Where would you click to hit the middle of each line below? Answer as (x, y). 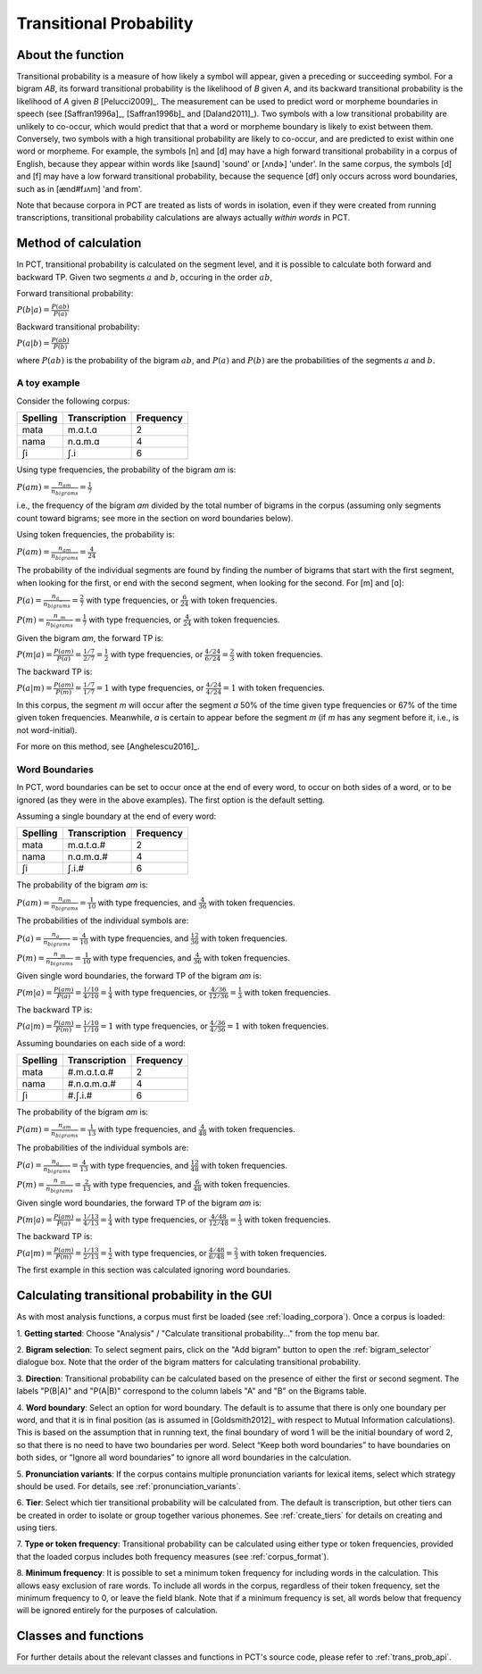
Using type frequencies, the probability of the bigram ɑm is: (126, 470)
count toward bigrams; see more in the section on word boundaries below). (155, 518)
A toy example (48, 383)
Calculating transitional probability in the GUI (144, 1296)
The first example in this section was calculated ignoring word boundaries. (154, 1270)
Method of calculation (79, 243)
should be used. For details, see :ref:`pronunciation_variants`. (129, 1486)
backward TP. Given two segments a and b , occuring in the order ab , (144, 277)
